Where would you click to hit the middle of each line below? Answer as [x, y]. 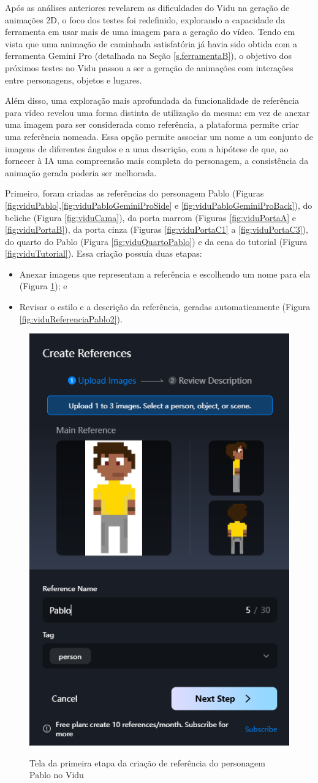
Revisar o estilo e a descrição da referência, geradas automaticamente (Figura [165, 307]
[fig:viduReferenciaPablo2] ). [71, 318]
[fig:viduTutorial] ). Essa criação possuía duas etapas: [104, 253]
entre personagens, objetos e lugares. [74, 80]
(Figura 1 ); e [43, 286]
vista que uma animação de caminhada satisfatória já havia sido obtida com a [151, 43]
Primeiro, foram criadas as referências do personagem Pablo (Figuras [134, 193]
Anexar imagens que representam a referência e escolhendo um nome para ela [165, 274]
